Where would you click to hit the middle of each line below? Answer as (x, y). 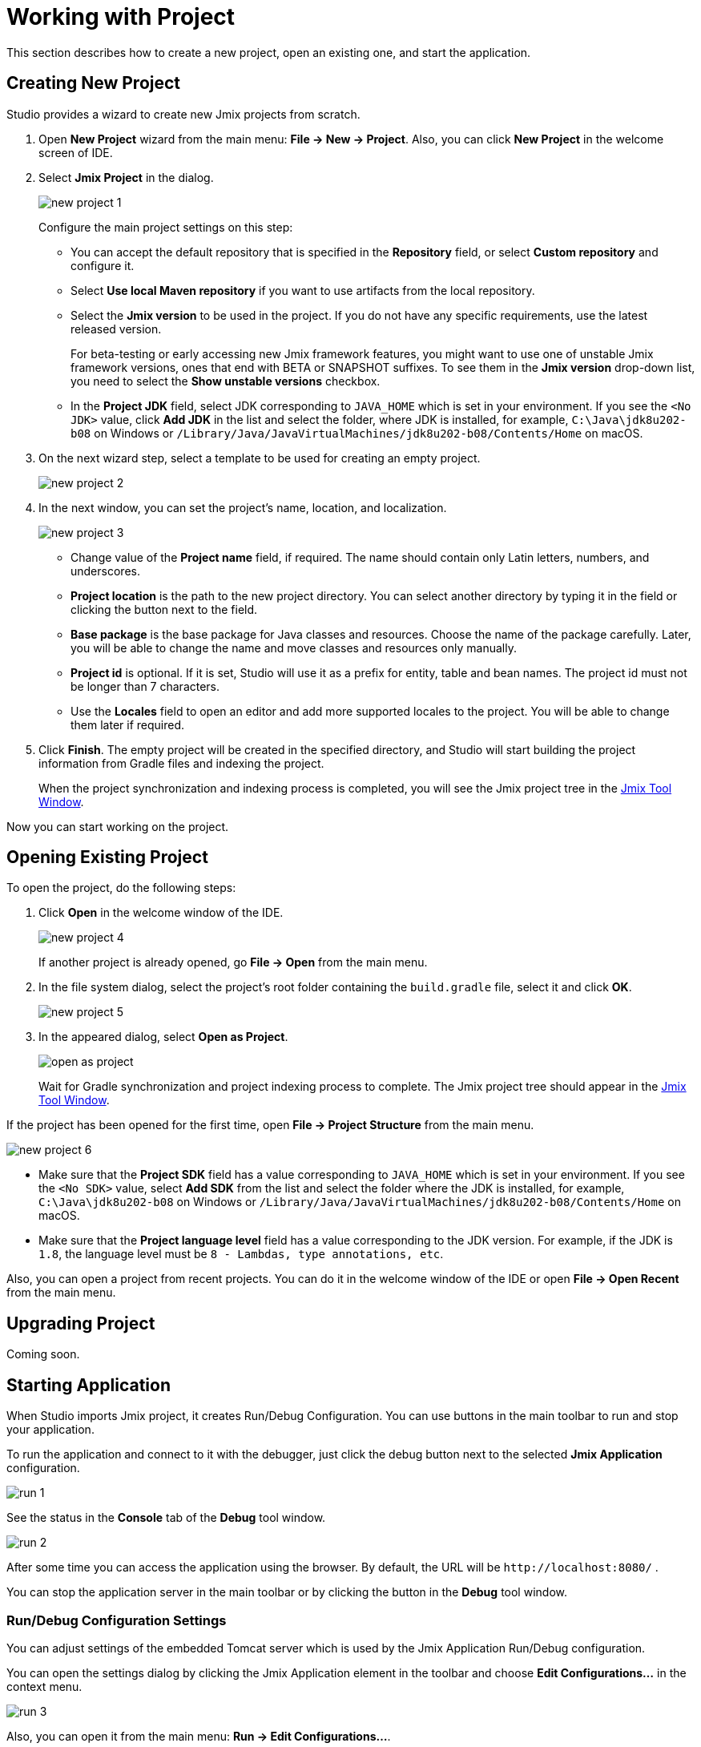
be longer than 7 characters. (145, 686)
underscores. (105, 571)
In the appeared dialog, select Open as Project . (163, 1037)
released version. (116, 329)
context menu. (44, 1686)
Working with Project (121, 17)
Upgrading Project (81, 1323)
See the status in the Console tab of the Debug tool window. (166, 1518)
